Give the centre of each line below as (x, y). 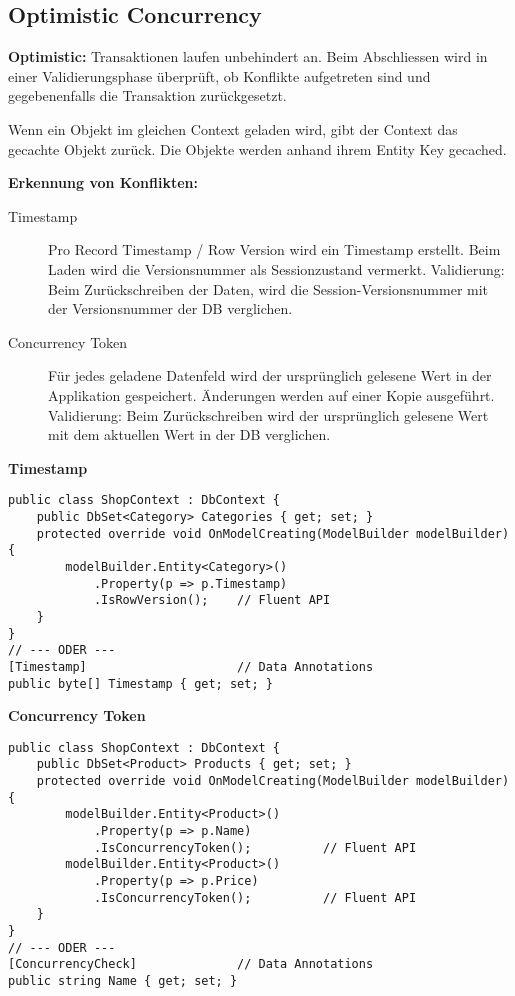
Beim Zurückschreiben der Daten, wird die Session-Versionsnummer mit (268, 288)
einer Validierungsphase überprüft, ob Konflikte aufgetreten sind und (219, 75)
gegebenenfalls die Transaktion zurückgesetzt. (147, 95)
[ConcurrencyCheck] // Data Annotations (191, 964)
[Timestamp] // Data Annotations (191, 666)
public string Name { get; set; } (123, 980)
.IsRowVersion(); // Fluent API (212, 600)
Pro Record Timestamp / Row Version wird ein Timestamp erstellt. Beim (274, 249)
